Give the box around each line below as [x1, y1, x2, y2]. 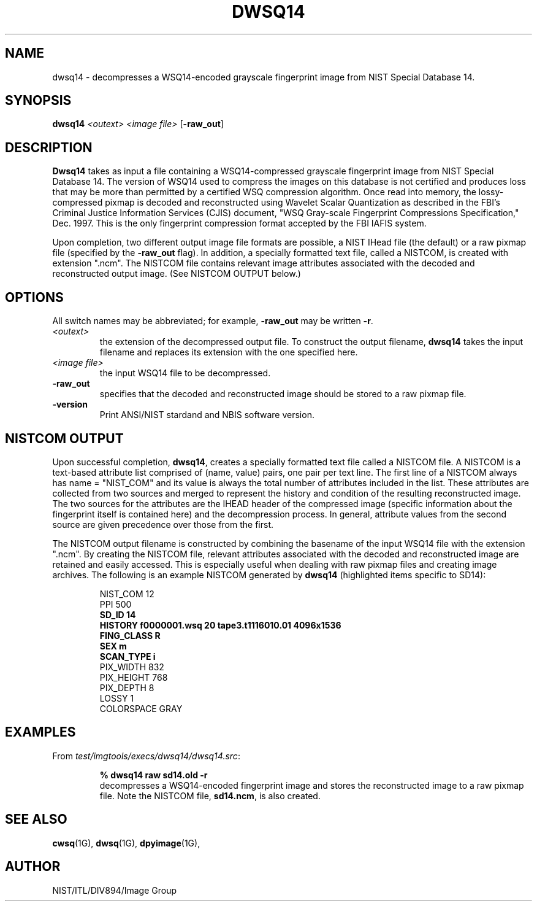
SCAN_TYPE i [99, 651, 156, 662]
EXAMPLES [5, 724, 76, 740]
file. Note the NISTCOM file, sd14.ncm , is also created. [99, 790, 321, 801]
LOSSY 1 [99, 692, 134, 703]
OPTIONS [5, 289, 64, 305]
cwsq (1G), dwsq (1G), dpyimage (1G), [52, 837, 200, 848]
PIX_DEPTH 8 [99, 682, 154, 693]
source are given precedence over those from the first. [52, 519, 274, 530]
